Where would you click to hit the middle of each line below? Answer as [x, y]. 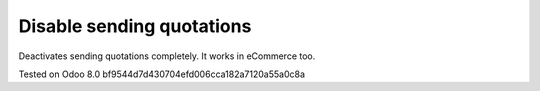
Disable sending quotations [135, 26]
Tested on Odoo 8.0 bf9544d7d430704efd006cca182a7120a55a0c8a [161, 74]
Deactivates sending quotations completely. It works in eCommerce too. [167, 56]
